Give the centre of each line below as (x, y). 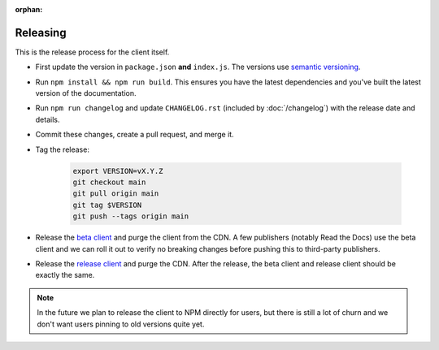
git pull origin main (116, 194)
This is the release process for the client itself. (92, 52)
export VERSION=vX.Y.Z (118, 171)
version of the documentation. (86, 93)
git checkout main (109, 182)
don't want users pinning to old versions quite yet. (121, 324)
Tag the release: (62, 149)
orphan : (29, 9)
